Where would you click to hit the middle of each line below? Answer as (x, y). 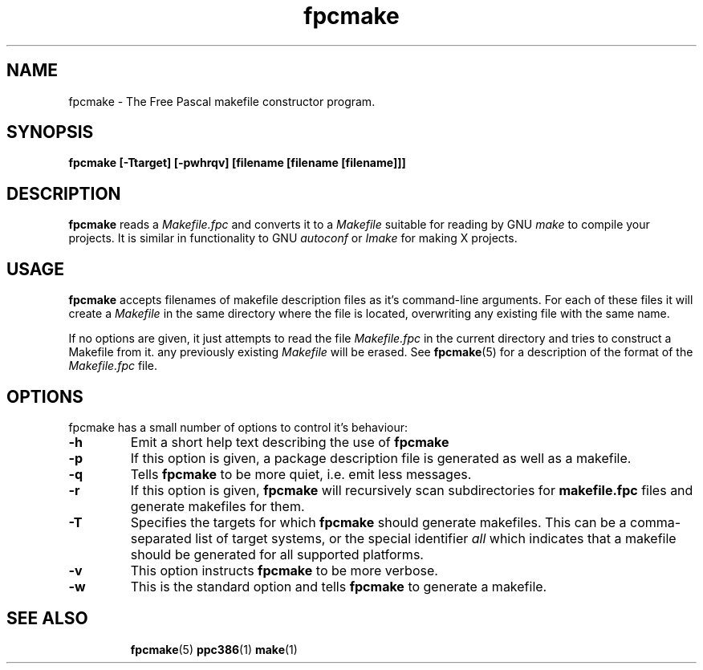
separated (161, 538)
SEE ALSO (47, 619)
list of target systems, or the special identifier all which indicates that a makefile (436, 538)
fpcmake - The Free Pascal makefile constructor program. (222, 101)
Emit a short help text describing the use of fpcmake (290, 442)
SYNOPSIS (50, 132)
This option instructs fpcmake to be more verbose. (284, 570)
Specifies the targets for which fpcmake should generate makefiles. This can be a (378, 522)
